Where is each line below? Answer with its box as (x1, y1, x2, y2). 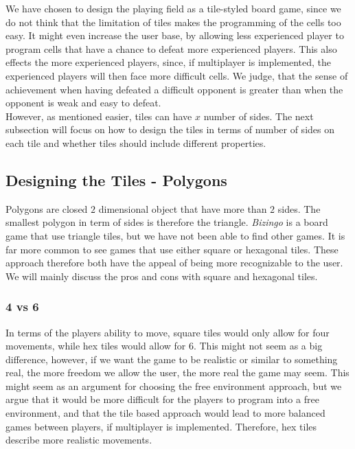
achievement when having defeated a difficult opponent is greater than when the (5, 82, 343, 96)
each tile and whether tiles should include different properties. (5, 135, 266, 150)
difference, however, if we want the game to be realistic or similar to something (5, 352, 338, 366)
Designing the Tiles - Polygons (5, 169, 227, 190)
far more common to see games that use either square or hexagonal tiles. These (5, 242, 339, 256)
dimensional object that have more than (98, 201, 267, 216)
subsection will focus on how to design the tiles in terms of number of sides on (5, 122, 334, 137)
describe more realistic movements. (5, 433, 152, 447)
